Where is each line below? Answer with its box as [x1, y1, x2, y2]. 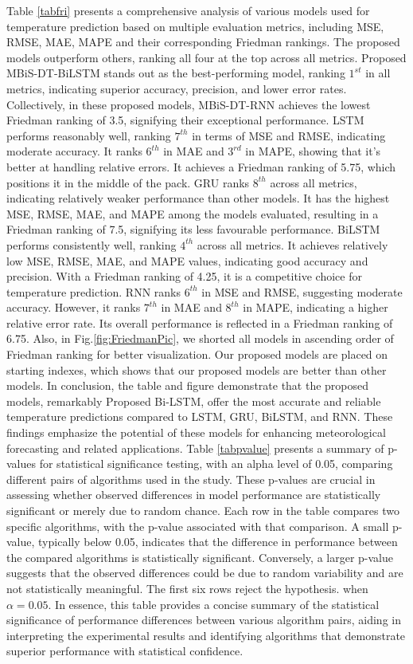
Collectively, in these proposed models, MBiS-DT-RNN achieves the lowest [6, 96, 371, 112]
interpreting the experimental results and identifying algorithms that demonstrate [6, 627, 406, 643]
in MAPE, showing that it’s [245, 143, 381, 159]
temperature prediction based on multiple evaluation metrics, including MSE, [6, 18, 384, 34]
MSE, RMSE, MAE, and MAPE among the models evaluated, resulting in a [6, 205, 379, 222]
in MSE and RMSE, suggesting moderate [201, 283, 403, 300]
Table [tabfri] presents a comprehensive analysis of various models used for [6, 2, 370, 18]
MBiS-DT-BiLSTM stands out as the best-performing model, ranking [6, 65, 345, 81]
